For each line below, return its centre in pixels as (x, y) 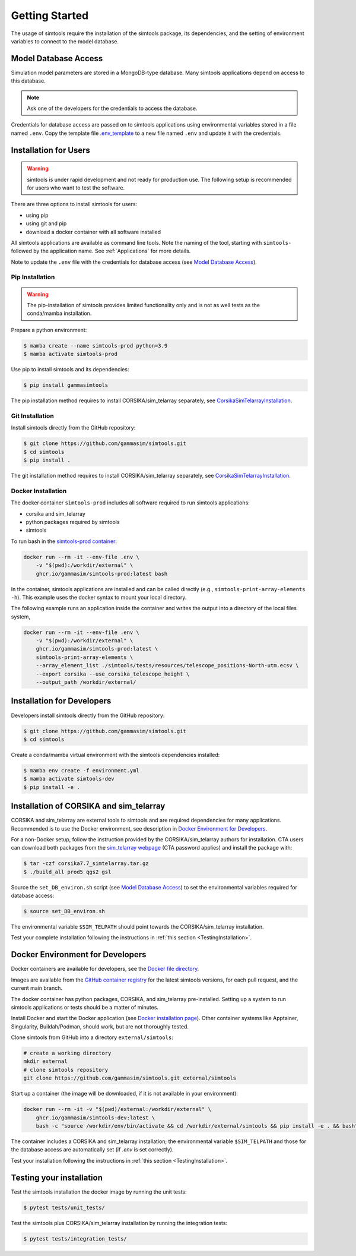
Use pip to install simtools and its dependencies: (70, 370)
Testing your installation (57, 1177)
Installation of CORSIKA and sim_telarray (88, 806)
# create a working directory (67, 1053)
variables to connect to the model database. (65, 41)
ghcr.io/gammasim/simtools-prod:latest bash (102, 574)
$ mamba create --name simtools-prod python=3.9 (96, 345)
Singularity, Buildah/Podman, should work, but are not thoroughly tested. (100, 1026)
